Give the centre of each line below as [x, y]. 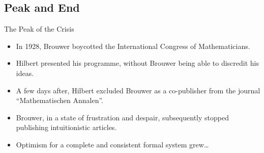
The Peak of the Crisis [39, 29]
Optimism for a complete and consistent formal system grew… [112, 144]
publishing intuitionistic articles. [66, 127]
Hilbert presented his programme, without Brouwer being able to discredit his [137, 63]
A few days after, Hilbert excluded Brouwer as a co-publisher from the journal [138, 90]
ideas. [25, 73]
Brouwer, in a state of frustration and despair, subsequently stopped [122, 117]
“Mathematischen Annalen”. [60, 100]
